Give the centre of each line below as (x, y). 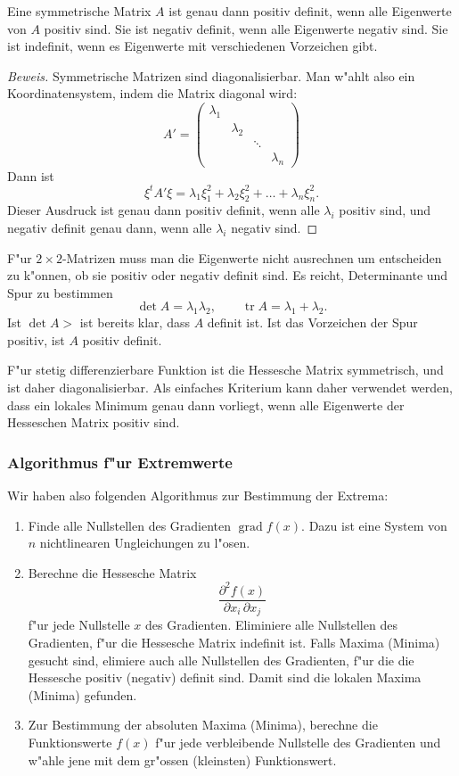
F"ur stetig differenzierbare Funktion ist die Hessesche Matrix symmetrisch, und (225, 370)
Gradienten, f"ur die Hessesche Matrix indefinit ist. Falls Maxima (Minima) (234, 642)
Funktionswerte (70, 742)
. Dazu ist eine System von (374, 525)
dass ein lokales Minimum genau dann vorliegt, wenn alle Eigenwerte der (206, 405)
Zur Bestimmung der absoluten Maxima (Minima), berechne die (203, 725)
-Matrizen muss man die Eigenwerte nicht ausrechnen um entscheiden (252, 257)
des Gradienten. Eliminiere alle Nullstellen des (271, 625)
